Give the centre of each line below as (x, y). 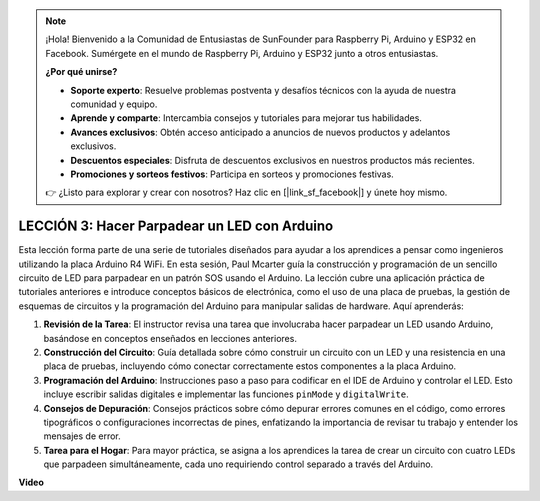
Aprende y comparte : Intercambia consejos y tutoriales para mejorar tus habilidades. (246, 118)
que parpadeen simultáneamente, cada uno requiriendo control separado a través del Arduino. (238, 464)
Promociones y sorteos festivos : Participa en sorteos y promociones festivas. (232, 174)
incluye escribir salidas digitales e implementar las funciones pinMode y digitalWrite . (226, 394)
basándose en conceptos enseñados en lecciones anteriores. (170, 338)
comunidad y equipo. (114, 104)
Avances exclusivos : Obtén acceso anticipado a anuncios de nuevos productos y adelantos (260, 132)
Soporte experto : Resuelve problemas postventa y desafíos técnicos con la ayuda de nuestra (263, 90)
